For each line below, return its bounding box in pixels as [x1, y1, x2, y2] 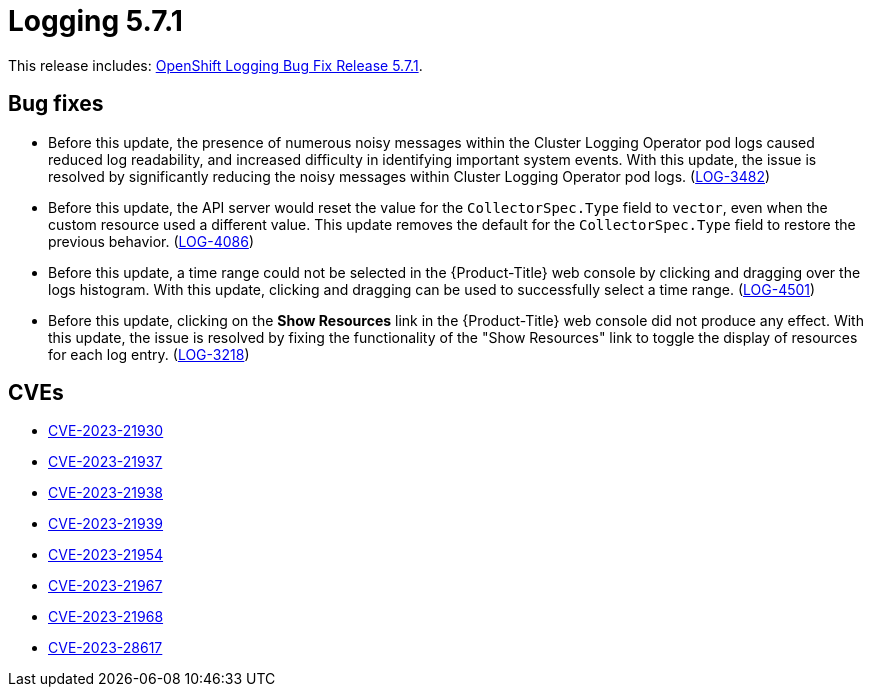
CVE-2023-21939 [48, 515, 164, 533]
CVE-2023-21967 [48, 577, 163, 595]
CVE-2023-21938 [48, 484, 164, 502]
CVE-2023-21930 [48, 422, 164, 440]
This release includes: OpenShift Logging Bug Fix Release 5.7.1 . [8, 56, 423, 74]
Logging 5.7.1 [8, 4, 183, 38]
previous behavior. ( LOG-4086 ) [48, 232, 254, 250]
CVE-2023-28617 [48, 639, 163, 657]
